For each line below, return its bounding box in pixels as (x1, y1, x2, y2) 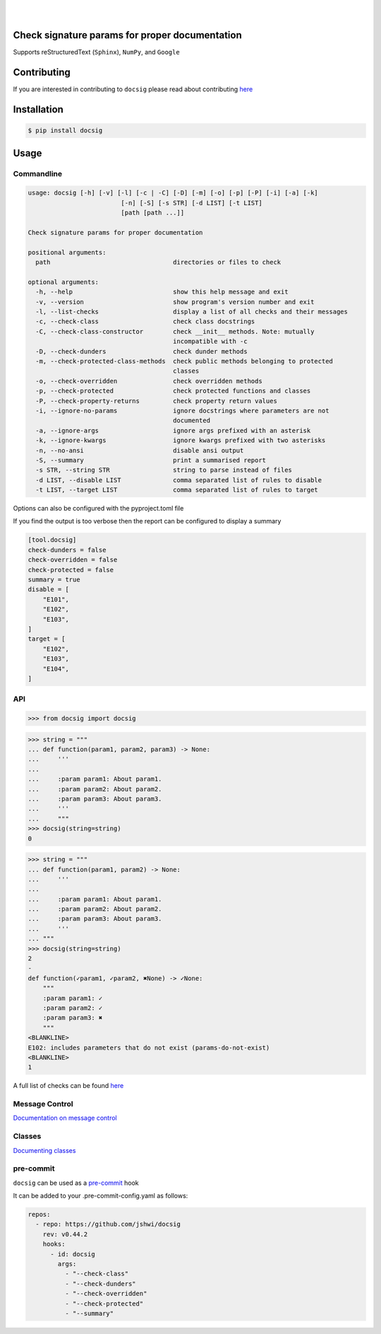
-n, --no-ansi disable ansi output (35, 446, 244, 454)
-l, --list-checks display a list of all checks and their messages (35, 308, 349, 316)
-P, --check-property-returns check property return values (35, 397, 278, 405)
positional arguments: (28, 248, 107, 256)
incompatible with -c (173, 337, 248, 346)
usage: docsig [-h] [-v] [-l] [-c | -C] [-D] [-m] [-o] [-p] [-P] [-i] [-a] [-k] (28, 189, 319, 197)
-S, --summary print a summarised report (35, 456, 267, 464)
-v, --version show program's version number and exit (35, 298, 315, 306)
